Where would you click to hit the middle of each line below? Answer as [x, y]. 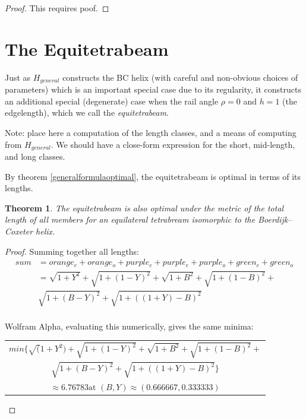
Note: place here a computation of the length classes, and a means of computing [151, 132]
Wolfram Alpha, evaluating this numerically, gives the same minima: [129, 326]
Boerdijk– [275, 219]
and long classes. [35, 156]
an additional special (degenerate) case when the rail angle [112, 101]
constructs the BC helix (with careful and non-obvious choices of [180, 77]
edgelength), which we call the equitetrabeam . [87, 113]
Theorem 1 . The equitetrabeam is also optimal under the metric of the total [144, 208]
